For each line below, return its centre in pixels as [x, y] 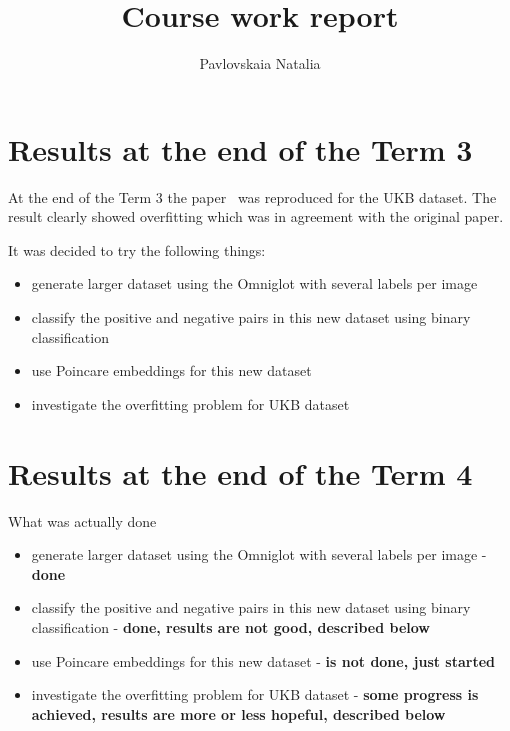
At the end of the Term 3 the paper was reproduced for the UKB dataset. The [252, 196]
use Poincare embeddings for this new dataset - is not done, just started [263, 660]
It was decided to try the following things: [137, 249]
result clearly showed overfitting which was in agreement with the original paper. [256, 216]
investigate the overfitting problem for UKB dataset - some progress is [255, 694]
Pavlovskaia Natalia [260, 63]
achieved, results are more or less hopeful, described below [238, 713]
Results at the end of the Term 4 [240, 472]
